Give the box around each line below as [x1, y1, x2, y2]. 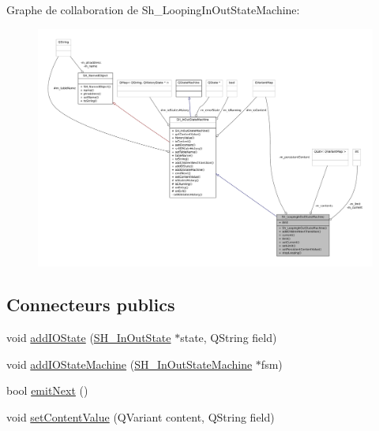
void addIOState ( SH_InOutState [6, 329, 171, 346]
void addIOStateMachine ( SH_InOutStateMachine [6, 355, 253, 372]
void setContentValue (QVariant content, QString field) [6, 409, 275, 425]
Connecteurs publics [6, 292, 175, 317]
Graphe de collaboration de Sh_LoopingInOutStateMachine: [6, 2, 300, 17]
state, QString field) [180, 329, 277, 346]
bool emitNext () [6, 382, 88, 399]
